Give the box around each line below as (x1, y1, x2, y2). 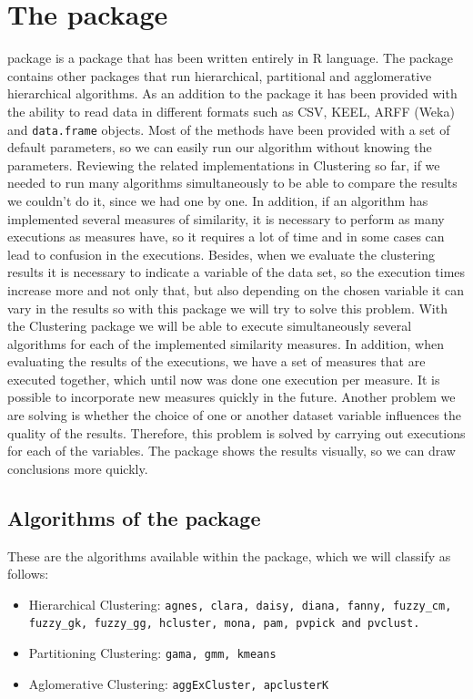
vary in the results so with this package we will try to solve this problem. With (7, 298, 448, 317)
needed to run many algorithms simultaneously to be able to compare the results (7, 173, 458, 192)
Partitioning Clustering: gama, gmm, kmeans (28, 643, 277, 663)
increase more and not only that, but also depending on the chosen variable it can (7, 280, 465, 299)
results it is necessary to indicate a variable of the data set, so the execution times (7, 262, 466, 282)
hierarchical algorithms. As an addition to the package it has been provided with (7, 84, 458, 103)
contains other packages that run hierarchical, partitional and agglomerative (7, 66, 432, 85)
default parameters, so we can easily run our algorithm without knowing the (7, 138, 432, 157)
